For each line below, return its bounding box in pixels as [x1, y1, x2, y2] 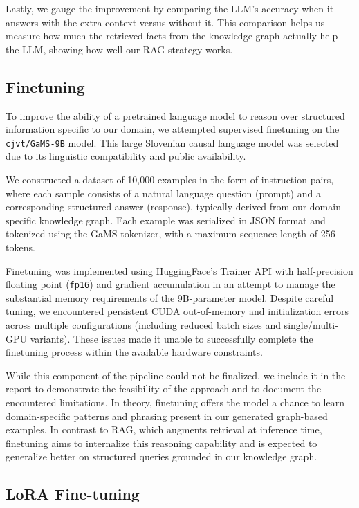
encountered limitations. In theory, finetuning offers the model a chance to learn [6, 394, 344, 409]
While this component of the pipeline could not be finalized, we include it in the [6, 368, 346, 382]
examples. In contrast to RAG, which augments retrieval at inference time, [6, 422, 322, 437]
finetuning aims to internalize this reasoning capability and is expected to [6, 435, 317, 450]
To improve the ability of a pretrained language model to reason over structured [6, 108, 345, 123]
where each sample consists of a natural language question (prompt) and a [6, 185, 321, 200]
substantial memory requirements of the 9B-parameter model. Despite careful [6, 290, 334, 305]
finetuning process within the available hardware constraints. [6, 345, 263, 359]
